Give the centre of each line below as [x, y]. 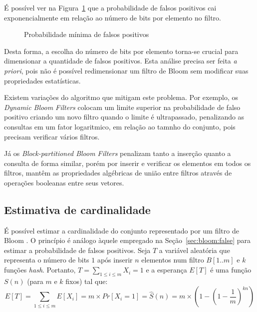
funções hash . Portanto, [40, 270]
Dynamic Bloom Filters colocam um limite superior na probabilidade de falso [122, 107]
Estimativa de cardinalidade [77, 209]
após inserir [115, 260]
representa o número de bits [47, 260]
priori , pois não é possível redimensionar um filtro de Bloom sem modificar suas [126, 70]
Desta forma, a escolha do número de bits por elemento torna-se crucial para [121, 51]
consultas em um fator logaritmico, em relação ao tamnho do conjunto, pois [120, 126]
